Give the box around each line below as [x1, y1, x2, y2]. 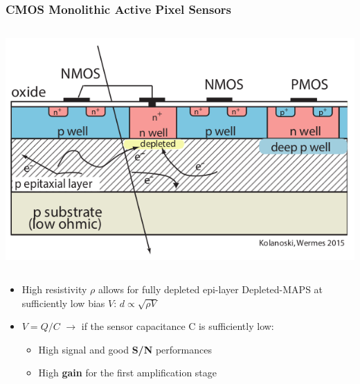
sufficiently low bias [21, 295, 105, 310]
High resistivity [21, 281, 87, 296]
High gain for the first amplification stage [38, 365, 217, 380]
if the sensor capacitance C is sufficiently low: [81, 319, 274, 333]
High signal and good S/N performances [38, 342, 212, 356]
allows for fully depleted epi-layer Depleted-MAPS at [98, 281, 323, 296]
